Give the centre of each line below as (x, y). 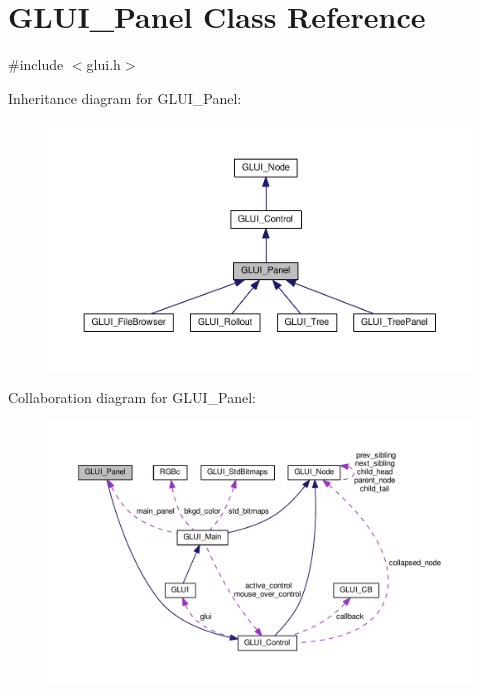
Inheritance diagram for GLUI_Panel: (125, 97)
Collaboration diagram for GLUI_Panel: (132, 396)
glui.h (103, 64)
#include (36, 64)
